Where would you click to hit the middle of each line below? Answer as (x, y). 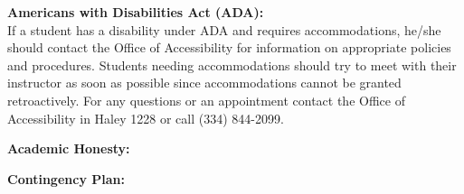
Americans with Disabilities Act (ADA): (136, 12)
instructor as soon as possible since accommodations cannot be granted (204, 83)
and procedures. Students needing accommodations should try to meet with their (232, 65)
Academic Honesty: (69, 148)
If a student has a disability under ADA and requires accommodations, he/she (224, 29)
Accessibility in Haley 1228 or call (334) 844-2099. (146, 118)
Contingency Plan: (66, 178)
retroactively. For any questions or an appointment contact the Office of (206, 100)
